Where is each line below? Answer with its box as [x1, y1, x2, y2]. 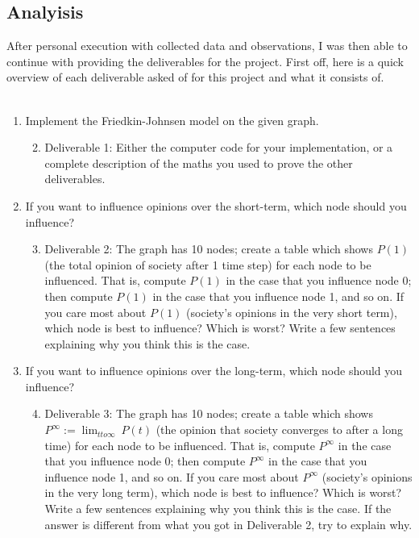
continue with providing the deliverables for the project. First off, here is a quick [6, 52, 404, 69]
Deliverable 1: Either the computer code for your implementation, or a [44, 139, 393, 156]
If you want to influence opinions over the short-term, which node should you [25, 197, 407, 214]
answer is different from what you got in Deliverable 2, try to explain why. [44, 515, 413, 532]
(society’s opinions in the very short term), [186, 303, 397, 320]
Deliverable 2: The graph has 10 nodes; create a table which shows [44, 240, 373, 257]
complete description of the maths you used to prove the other [44, 154, 353, 171]
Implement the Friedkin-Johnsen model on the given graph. [25, 111, 319, 128]
